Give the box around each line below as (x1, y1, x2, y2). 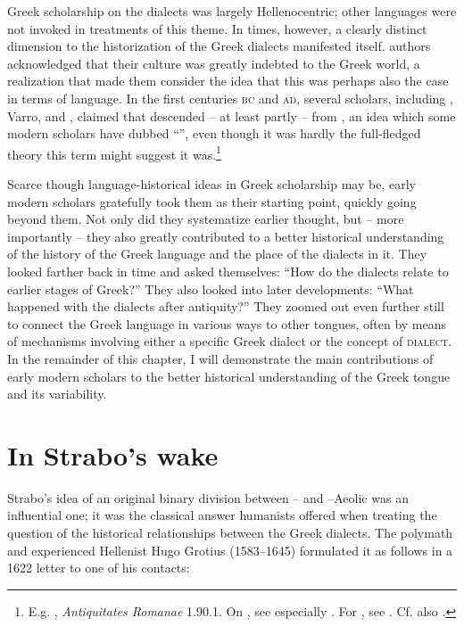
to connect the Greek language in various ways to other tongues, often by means (7, 314, 447, 333)
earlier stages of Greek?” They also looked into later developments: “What (7, 279, 414, 298)
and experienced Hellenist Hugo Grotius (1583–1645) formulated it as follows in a (7, 540, 453, 559)
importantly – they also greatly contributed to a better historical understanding (7, 227, 444, 245)
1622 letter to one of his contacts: (7, 558, 190, 577)
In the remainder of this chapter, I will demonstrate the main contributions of (7, 349, 434, 367)
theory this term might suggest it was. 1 (7, 142, 221, 163)
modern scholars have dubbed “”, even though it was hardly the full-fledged (7, 124, 421, 143)
